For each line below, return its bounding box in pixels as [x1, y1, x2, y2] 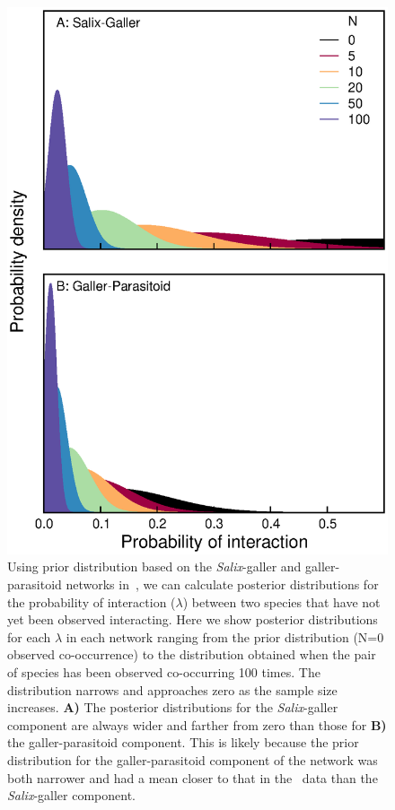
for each [7, 627, 51, 646]
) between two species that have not [182, 592, 381, 611]
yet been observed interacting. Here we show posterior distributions [7, 610, 378, 629]
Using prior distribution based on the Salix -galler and [7, 557, 302, 576]
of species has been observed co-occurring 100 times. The [7, 662, 320, 681]
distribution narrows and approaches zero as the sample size [7, 680, 338, 699]
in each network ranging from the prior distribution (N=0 [66, 627, 384, 646]
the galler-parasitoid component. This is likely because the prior [7, 733, 359, 752]
